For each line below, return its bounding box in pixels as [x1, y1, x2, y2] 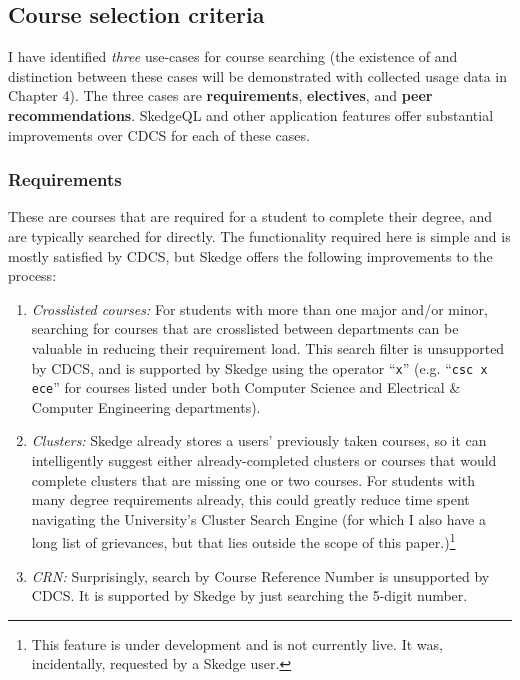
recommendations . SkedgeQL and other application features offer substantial [8, 104, 494, 125]
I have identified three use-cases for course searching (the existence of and [8, 46, 458, 67]
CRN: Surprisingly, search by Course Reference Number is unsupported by [31, 565, 490, 586]
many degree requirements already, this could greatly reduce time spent [31, 489, 470, 510]
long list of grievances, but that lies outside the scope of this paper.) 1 [31, 529, 456, 553]
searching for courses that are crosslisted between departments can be [31, 318, 459, 339]
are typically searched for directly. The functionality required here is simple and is [8, 225, 511, 246]
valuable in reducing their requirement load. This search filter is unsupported [31, 337, 505, 358]
